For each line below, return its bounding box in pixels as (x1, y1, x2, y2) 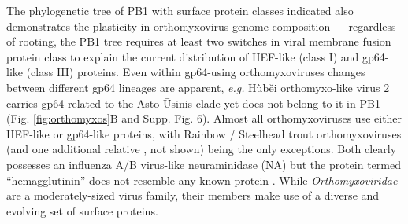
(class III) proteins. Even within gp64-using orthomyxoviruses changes (26, 64, 365, 80)
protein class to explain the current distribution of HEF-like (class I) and (6, 48, 359, 64)
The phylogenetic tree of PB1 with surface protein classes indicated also (6, 2, 354, 18)
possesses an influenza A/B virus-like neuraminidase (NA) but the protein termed (6, 156, 401, 172)
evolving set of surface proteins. (6, 202, 158, 218)
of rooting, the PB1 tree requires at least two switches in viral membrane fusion (6, 33, 391, 50)
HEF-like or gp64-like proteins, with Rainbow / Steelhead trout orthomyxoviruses (6, 125, 402, 141)
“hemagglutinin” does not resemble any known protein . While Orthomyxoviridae (6, 171, 398, 188)
